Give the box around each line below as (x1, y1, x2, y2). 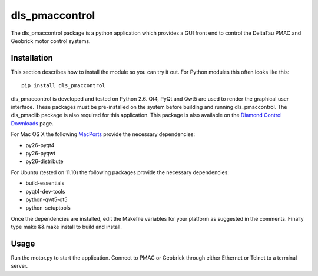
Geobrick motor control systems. (11, 37, 91, 44)
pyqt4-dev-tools (25, 188, 65, 195)
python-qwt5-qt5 (25, 196, 68, 203)
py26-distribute (25, 158, 64, 165)
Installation (11, 53, 53, 63)
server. (11, 262, 28, 270)
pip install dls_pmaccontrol (21, 82, 105, 89)
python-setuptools (25, 204, 71, 211)
